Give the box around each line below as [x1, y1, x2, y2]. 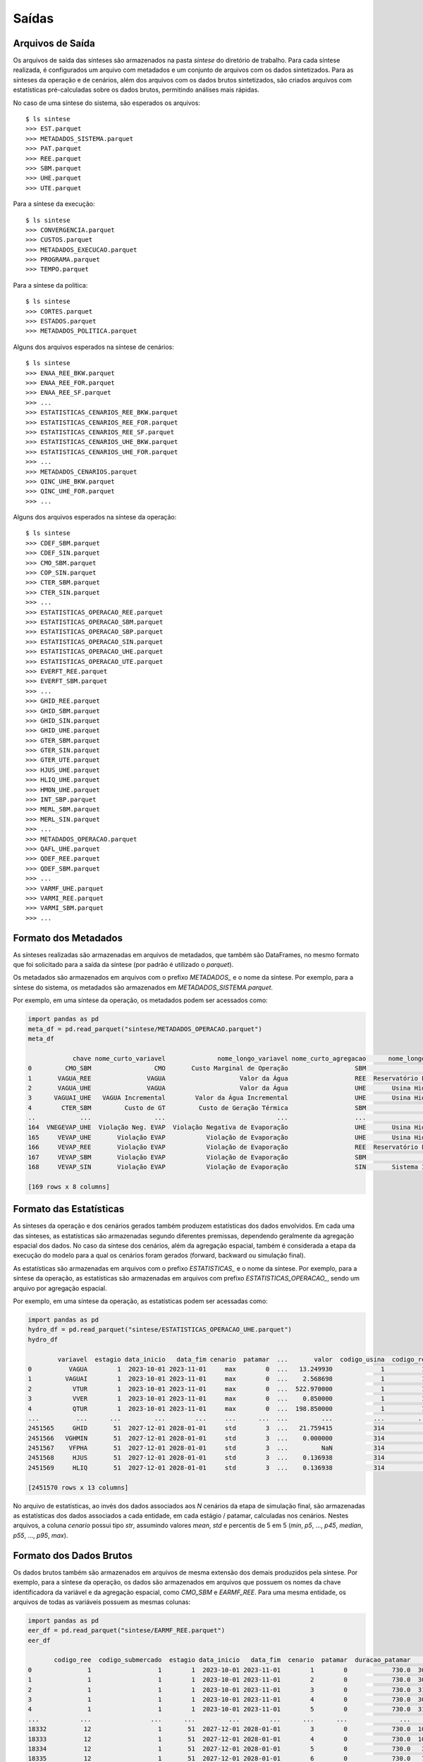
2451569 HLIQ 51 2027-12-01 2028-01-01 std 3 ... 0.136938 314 [27, 1463, 385, 1472]
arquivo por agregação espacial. [13, 1283, 107, 1293]
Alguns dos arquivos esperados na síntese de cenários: [13, 343, 174, 351]
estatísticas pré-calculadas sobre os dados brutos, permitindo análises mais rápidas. [13, 85, 260, 94]
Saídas [13, 11, 54, 26]
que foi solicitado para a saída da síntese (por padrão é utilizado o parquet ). [13, 961, 234, 968]
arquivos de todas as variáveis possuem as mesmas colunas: [13, 1597, 190, 1606]
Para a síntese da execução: [13, 199, 95, 208]
